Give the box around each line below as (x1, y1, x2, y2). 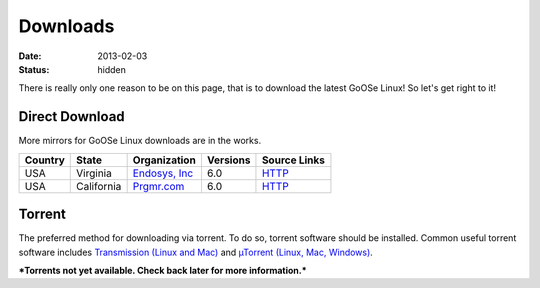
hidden (97, 63, 127, 75)
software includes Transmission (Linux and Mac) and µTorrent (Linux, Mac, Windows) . (18, 246, 374, 258)
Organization (132, 153, 197, 167)
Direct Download (18, 108, 125, 125)
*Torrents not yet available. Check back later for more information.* (18, 264, 307, 276)
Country (24, 153, 65, 167)
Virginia (76, 166, 112, 180)
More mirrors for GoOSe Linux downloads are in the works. (18, 135, 262, 147)
